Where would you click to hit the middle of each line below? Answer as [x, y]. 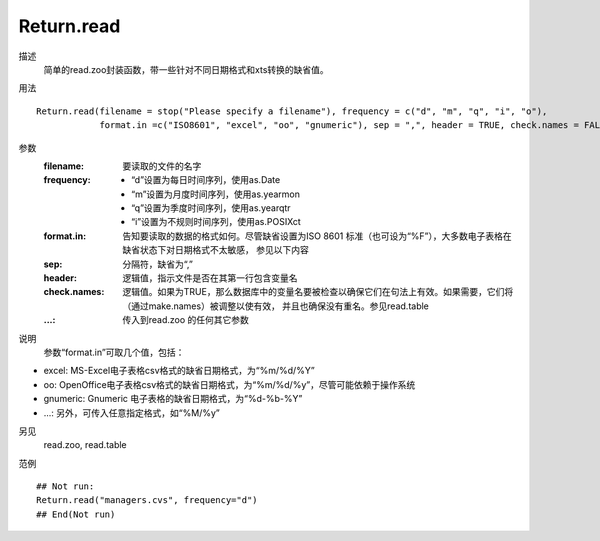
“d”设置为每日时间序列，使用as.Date [206, 180]
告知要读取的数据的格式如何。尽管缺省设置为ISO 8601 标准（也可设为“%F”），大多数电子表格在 [317, 236]
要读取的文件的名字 [162, 166]
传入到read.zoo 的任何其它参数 [186, 320]
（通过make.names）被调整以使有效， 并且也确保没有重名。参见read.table [276, 306]
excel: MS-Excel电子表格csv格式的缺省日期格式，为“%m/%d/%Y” [179, 371]
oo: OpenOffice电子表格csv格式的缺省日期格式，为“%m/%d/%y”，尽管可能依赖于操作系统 [229, 384]
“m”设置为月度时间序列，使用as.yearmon [215, 194]
